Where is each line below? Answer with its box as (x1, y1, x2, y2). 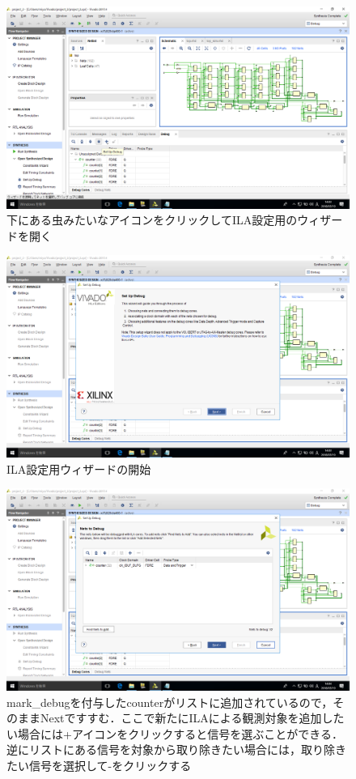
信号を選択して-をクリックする (28, 756, 192, 773)
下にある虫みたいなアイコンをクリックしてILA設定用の (6, 211, 298, 228)
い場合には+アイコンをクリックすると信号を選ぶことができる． (6, 725, 343, 742)
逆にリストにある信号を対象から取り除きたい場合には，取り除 (6, 741, 335, 758)
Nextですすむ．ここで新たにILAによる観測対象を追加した (40, 709, 345, 726)
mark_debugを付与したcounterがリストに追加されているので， (6, 693, 333, 710)
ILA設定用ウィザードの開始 (6, 460, 151, 477)
